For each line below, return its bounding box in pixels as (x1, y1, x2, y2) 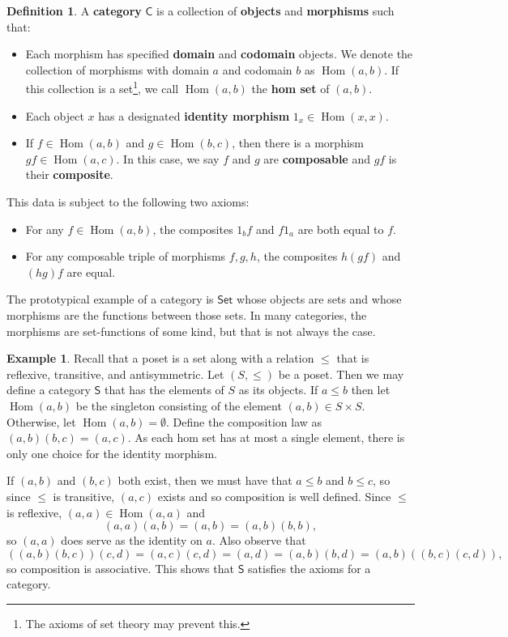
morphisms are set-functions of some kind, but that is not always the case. (6, 322, 376, 339)
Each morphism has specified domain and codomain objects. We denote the (25, 45, 413, 62)
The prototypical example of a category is (6, 291, 214, 308)
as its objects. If (238, 381, 318, 398)
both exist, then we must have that (117, 472, 292, 489)
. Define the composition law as (166, 413, 322, 430)
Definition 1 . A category (6, 2, 142, 19)
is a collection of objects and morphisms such (156, 2, 395, 19)
